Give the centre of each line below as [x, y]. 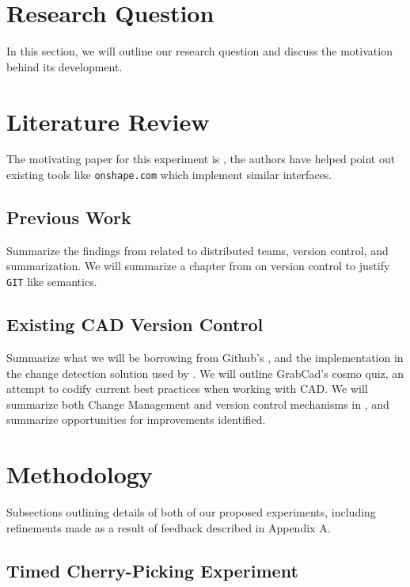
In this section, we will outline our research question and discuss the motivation [199, 51]
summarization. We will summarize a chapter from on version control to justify [198, 266]
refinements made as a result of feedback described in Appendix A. [169, 527]
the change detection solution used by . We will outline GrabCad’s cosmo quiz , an [205, 373]
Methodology [80, 474]
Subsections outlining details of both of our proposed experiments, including [191, 512]
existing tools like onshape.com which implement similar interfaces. [169, 175]
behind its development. [65, 66]
